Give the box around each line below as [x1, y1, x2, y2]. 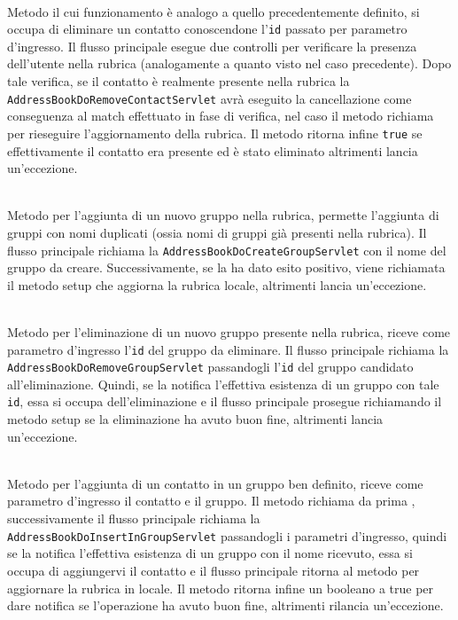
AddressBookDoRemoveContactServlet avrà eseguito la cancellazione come [7, 89, 412, 107]
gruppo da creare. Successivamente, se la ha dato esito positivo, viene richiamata [7, 258, 446, 277]
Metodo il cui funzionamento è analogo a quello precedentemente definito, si [7, 2, 420, 20]
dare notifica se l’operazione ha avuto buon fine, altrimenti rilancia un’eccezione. [7, 596, 444, 615]
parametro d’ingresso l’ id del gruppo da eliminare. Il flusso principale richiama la [7, 340, 449, 358]
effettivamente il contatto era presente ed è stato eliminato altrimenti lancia [7, 141, 418, 160]
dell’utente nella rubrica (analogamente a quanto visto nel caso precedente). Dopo [7, 54, 452, 73]
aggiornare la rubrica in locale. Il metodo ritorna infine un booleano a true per [7, 578, 434, 597]
